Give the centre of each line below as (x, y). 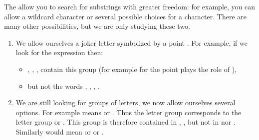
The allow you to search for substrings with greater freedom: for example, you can (130, 6)
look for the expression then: (59, 52)
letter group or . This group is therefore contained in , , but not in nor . (126, 122)
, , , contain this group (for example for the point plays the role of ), (132, 69)
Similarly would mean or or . (60, 131)
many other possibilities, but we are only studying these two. (97, 26)
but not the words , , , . (64, 86)
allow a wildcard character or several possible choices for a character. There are (125, 16)
